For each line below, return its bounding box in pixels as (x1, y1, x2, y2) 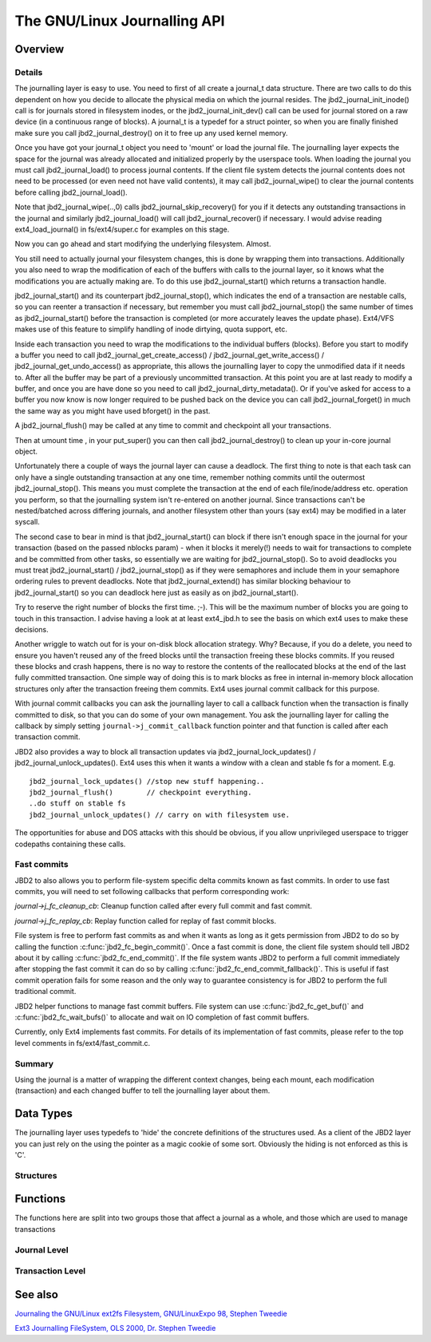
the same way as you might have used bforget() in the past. (14, 406, 211, 415)
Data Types (14, 1106, 73, 1121)
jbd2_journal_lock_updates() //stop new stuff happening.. (29, 777, 265, 786)
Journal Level (14, 1244, 69, 1255)
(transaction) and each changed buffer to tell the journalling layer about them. (14, 1086, 271, 1095)
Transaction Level (14, 1265, 86, 1277)
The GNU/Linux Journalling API (14, 12, 225, 30)
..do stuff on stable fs (29, 799, 126, 808)
